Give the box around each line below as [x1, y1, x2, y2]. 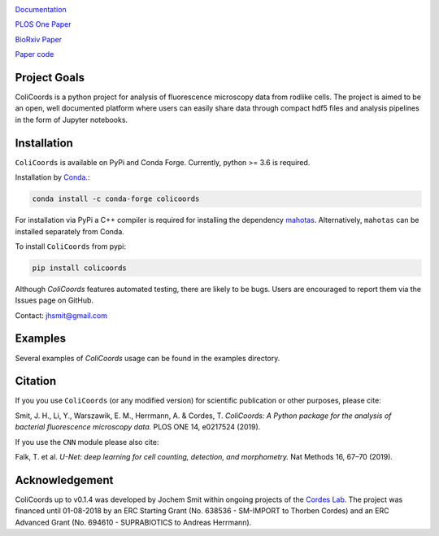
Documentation [15, 5, 67, 14]
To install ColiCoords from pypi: [15, 241, 126, 251]
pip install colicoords [32, 263, 128, 272]
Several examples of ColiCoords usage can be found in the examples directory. [15, 353, 280, 363]
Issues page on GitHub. [15, 295, 93, 305]
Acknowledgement [15, 473, 114, 487]
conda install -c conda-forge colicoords [32, 194, 200, 203]
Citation [15, 374, 57, 388]
